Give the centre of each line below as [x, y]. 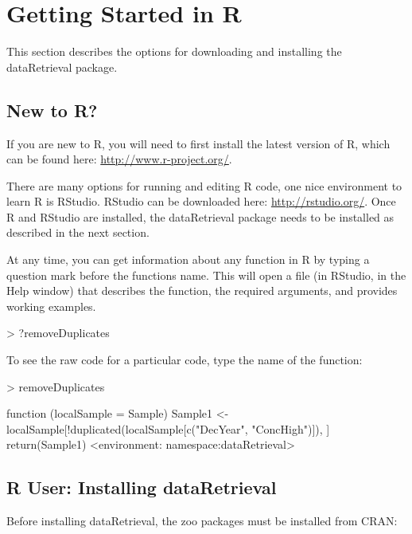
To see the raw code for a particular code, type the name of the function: [185, 360]
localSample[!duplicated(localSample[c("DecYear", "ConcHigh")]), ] [168, 428]
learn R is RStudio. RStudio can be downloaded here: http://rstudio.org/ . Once [201, 201]
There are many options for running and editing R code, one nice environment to [204, 185]
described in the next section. [78, 232]
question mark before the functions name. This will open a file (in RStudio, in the [206, 275]
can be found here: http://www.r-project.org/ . [119, 159]
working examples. [51, 306]
